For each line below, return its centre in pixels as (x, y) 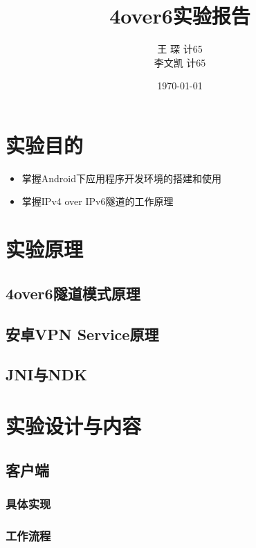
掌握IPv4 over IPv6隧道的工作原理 (98, 201)
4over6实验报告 (180, 16)
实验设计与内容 (74, 425)
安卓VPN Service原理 (82, 334)
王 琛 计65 (180, 49)
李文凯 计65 (180, 62)
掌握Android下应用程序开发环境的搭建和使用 (122, 178)
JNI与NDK (46, 374)
